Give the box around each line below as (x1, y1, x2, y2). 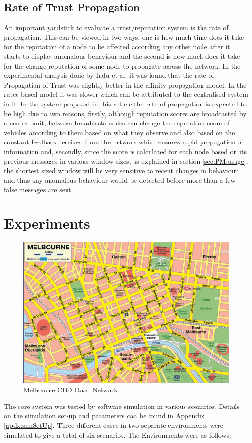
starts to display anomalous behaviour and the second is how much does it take (4, 51, 240, 61)
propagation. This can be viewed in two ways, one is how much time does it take (4, 32, 244, 42)
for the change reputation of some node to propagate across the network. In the (4, 60, 241, 71)
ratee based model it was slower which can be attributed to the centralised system (4, 89, 248, 99)
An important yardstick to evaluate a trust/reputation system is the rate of (4, 22, 229, 33)
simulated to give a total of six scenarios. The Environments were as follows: (4, 429, 231, 440)
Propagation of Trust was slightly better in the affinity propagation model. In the (4, 79, 247, 89)
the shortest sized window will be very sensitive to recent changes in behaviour (4, 165, 238, 176)
